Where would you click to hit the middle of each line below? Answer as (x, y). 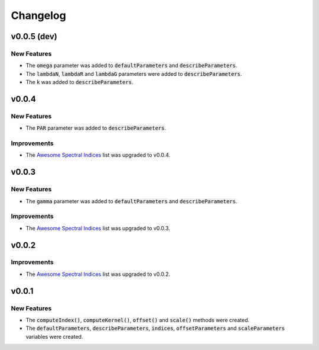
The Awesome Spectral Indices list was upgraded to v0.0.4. (98, 155)
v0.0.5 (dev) (34, 36)
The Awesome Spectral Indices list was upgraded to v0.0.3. (98, 228)
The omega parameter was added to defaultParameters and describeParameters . (131, 66)
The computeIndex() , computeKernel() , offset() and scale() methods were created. (138, 320)
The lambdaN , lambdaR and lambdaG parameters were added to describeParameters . (134, 73)
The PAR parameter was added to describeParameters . (96, 128)
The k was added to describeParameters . (79, 82)
